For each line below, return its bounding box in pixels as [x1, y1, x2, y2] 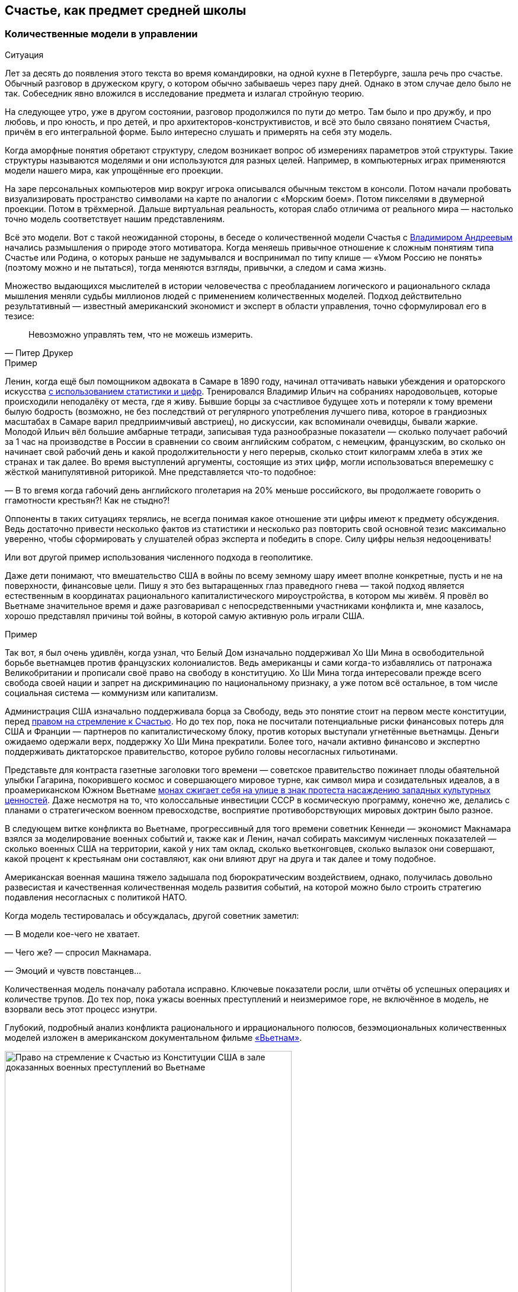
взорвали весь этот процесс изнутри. [5, 1004, 158, 1014]
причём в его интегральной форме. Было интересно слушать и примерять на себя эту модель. [5, 126, 392, 137]
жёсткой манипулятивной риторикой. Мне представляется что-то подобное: [5, 466, 316, 477]
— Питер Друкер [5, 347, 73, 358]
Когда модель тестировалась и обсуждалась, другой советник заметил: [5, 910, 299, 921]
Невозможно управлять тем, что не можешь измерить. [28, 329, 253, 339]
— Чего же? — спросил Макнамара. [5, 947, 152, 957]
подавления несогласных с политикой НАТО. [5, 892, 187, 902]
